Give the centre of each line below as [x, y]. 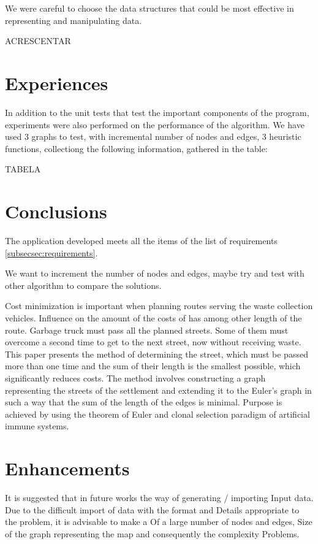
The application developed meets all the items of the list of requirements [141, 240]
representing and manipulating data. [74, 20]
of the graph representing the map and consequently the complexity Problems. [152, 533]
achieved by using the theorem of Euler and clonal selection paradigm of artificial [157, 414]
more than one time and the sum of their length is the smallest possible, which [153, 366]
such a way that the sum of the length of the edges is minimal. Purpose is [144, 402]
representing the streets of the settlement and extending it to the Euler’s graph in [158, 390]
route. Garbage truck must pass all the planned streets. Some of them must [147, 330]
